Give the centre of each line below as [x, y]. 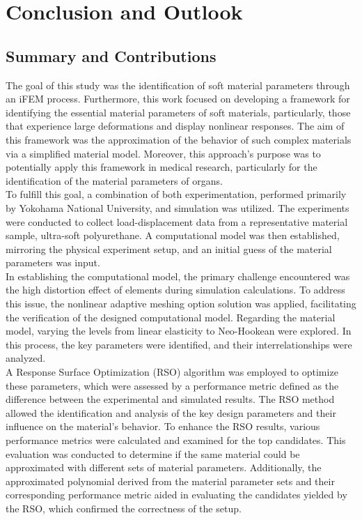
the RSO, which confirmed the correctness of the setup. [124, 508]
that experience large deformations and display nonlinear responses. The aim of [175, 126]
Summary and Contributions [111, 55]
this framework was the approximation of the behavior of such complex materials [179, 139]
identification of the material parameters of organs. [114, 180]
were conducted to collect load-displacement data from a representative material [177, 221]
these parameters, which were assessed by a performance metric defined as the [172, 385]
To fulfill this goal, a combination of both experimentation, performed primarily [176, 194]
